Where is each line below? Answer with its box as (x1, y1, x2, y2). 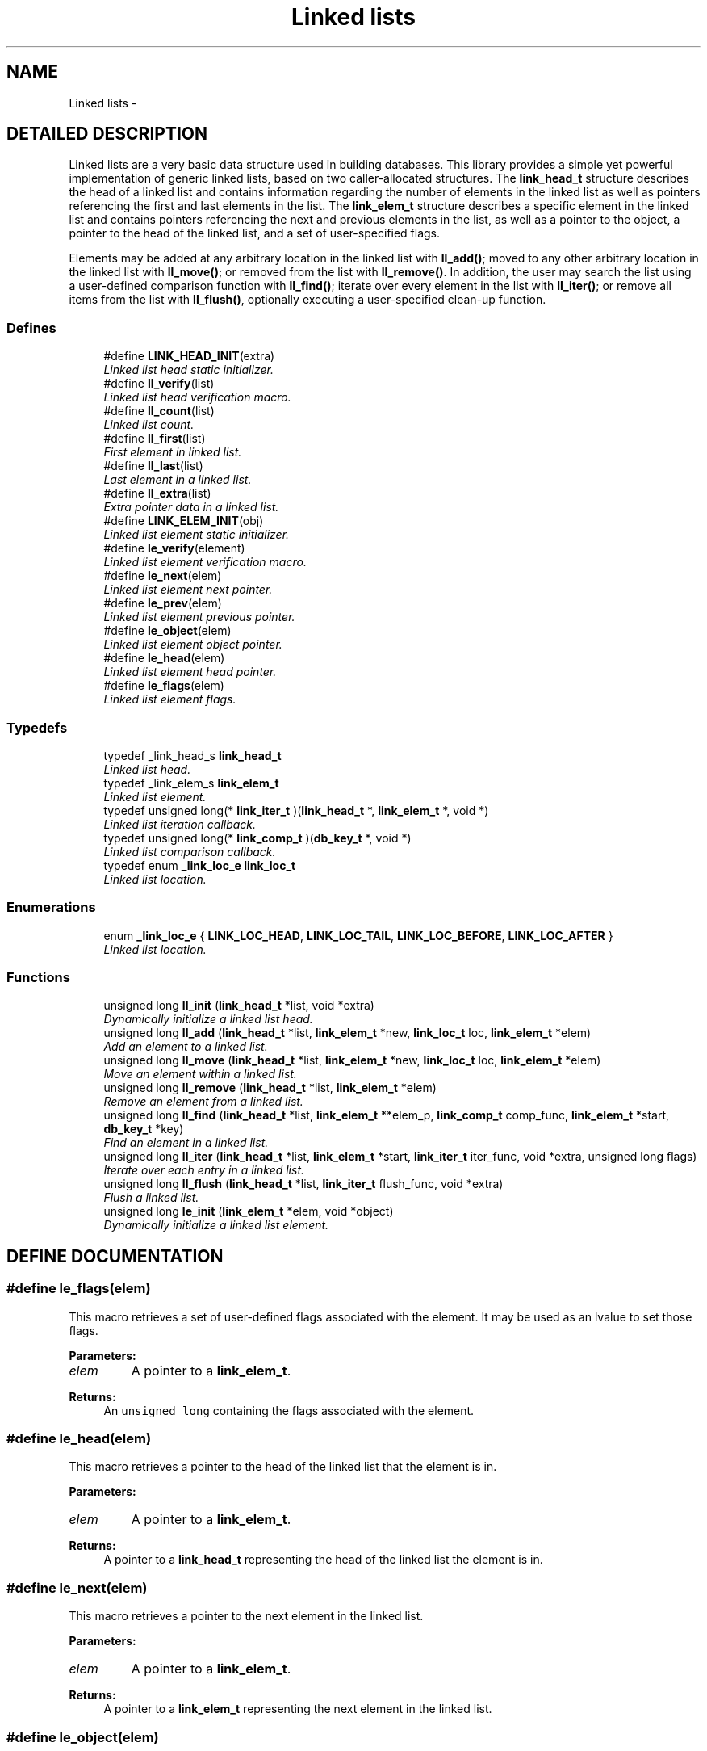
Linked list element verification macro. (103, 555, 307, 569)
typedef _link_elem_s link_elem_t (103, 775, 279, 790)
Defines (6, 319, 56, 336)
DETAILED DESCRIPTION (6, 124, 208, 145)
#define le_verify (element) (103, 541, 245, 556)
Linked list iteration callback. (103, 817, 257, 831)
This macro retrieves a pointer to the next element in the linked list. (69, 1609, 424, 1623)
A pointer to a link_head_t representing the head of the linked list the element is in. (103, 1552, 543, 1567)
